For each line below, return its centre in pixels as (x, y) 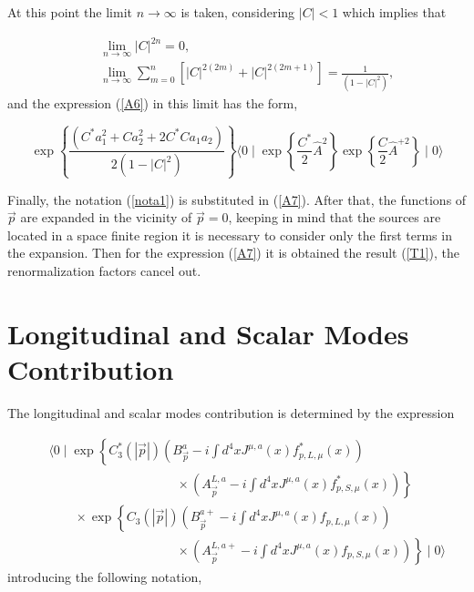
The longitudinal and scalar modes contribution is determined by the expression (231, 412)
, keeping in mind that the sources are (335, 217)
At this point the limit (70, 12)
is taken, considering (238, 12)
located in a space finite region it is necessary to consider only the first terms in (230, 235)
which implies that (394, 12)
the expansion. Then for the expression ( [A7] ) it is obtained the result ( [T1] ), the (234, 253)
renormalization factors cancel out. (104, 271)
